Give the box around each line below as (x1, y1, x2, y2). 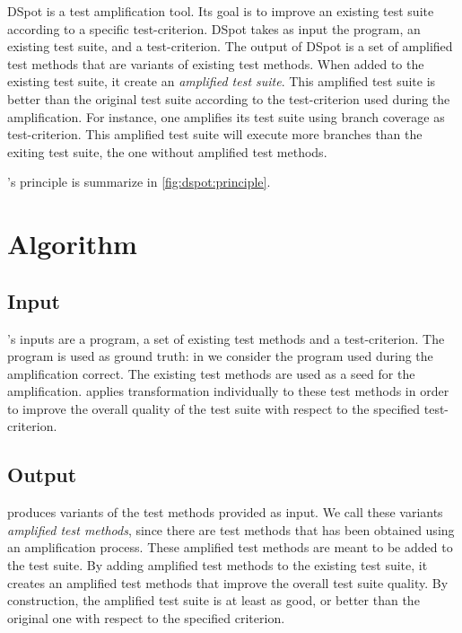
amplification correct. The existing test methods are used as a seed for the (7, 364, 415, 382)
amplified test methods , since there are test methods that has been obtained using (7, 520, 455, 539)
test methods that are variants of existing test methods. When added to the (7, 54, 424, 73)
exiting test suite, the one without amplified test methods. (7, 142, 327, 161)
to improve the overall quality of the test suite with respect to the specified (7, 399, 421, 418)
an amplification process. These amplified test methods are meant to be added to (7, 538, 453, 557)
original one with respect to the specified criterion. (7, 608, 285, 627)
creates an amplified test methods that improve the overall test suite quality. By (7, 573, 449, 592)
